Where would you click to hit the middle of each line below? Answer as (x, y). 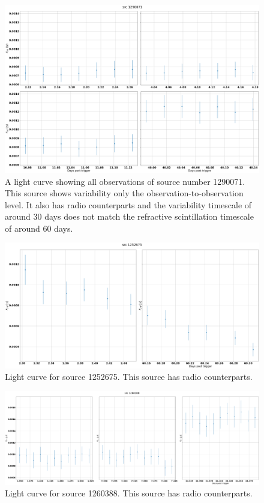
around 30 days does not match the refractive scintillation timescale (129, 216)
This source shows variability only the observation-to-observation (124, 193)
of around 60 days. (39, 228)
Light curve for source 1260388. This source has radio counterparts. (129, 493)
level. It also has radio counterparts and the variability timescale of (128, 204)
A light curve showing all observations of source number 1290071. (125, 181)
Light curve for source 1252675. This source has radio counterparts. (129, 377)
